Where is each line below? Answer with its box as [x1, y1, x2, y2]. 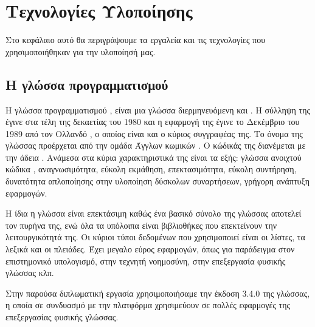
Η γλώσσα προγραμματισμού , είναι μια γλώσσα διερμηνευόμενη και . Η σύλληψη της [5, 103, 311, 116]
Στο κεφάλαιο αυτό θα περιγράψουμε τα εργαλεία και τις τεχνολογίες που [5, 33, 266, 46]
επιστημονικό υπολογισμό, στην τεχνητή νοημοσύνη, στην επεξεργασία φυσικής [5, 254, 286, 267]
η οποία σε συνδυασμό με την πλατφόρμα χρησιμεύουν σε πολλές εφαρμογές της [5, 298, 291, 311]
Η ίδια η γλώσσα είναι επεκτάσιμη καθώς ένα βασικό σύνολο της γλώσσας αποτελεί [5, 207, 302, 220]
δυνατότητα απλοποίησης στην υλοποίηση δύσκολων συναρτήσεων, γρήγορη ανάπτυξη [5, 175, 310, 187]
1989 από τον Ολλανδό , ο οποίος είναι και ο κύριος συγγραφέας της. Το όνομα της [5, 127, 303, 140]
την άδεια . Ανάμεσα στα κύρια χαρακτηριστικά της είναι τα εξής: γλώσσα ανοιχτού [5, 150, 302, 163]
